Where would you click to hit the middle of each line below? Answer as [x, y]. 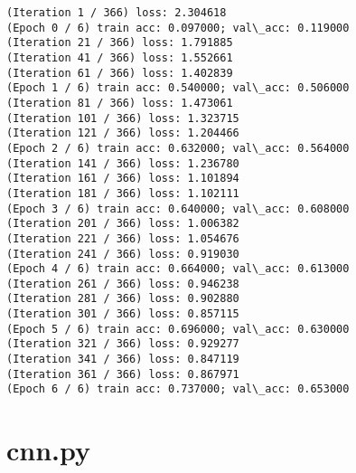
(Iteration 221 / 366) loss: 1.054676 [123, 238]
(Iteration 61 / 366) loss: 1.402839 [120, 73]
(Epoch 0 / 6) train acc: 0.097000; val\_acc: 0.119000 [178, 28]
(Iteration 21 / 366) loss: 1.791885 [120, 43]
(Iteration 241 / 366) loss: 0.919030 [123, 254]
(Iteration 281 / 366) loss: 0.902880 [123, 299]
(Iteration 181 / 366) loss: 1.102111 [123, 193]
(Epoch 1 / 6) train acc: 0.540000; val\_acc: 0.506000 [178, 88]
